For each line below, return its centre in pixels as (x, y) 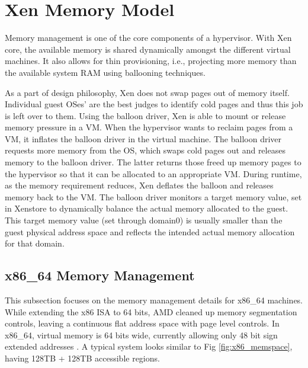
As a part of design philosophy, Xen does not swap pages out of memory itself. (147, 92)
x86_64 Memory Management (100, 275)
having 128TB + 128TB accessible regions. (82, 358)
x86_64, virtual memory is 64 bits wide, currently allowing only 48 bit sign (141, 335)
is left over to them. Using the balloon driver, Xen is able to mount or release (145, 115)
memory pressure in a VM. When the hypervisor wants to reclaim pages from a (149, 127)
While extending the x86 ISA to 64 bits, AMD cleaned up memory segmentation (151, 311)
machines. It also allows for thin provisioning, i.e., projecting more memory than (151, 61)
